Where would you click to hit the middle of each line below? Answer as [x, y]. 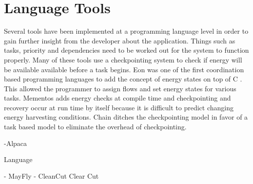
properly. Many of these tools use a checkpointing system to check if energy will [123, 59]
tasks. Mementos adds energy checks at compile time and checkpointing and [117, 98]
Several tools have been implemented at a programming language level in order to [126, 31]
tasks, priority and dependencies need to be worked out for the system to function [126, 50]
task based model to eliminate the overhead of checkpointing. [95, 127]
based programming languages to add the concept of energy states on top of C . [123, 79]
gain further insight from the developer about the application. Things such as [120, 40]
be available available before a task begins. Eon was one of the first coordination [124, 69]
